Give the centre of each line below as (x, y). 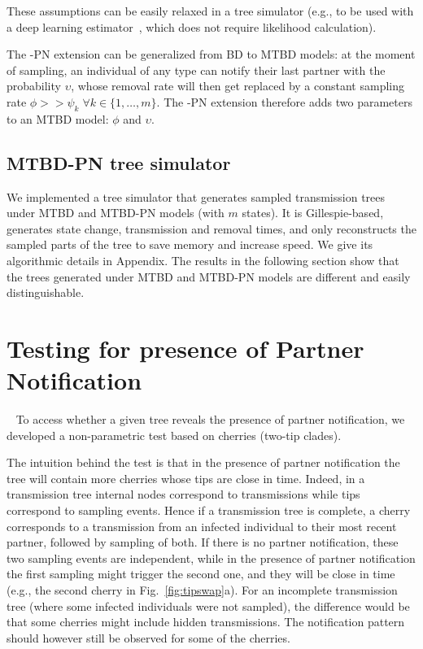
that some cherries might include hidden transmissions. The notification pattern (206, 622)
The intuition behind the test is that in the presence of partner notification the (203, 462)
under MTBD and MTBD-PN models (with (116, 213)
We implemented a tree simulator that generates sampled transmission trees (196, 196)
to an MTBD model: (58, 118)
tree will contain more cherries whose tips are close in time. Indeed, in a (186, 478)
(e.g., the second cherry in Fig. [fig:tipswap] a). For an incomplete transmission (202, 589)
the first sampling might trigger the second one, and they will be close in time (201, 574)
